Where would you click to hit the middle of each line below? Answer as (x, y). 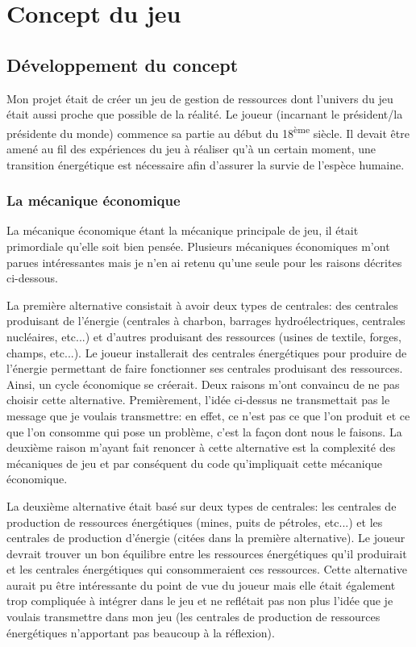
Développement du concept (123, 64)
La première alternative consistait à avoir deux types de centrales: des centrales (202, 305)
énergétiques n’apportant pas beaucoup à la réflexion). (141, 632)
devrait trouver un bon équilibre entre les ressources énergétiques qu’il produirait (207, 553)
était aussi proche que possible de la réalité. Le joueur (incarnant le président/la (205, 114)
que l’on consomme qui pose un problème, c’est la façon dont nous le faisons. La (204, 431)
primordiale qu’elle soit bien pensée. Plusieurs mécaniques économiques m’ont (198, 246)
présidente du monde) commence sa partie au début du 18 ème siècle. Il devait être (208, 131)
